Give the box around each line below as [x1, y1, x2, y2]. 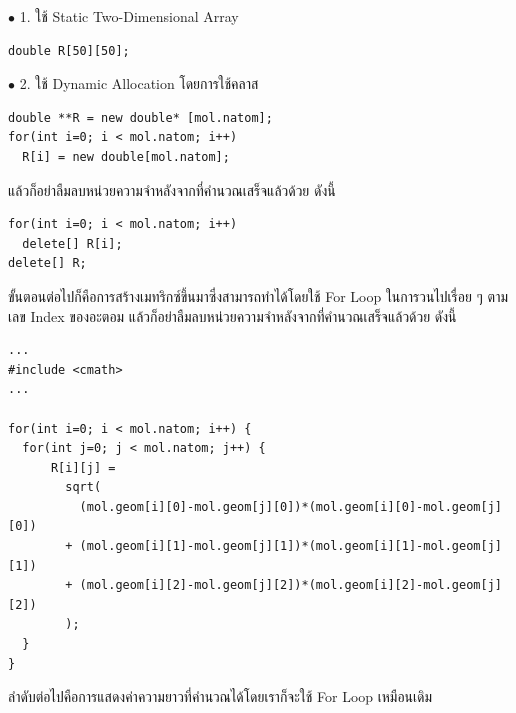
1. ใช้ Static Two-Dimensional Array [19, 6, 239, 26]
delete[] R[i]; [22, 236, 123, 251]
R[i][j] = [50, 460, 116, 475]
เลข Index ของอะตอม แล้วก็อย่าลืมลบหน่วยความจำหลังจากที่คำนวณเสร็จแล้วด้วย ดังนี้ [8, 305, 457, 326]
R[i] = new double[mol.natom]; [22, 149, 230, 164]
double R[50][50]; [8, 43, 130, 58]
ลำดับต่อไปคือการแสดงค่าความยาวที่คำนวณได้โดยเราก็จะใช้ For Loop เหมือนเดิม [8, 686, 433, 707]
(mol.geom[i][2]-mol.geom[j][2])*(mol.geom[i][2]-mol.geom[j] [79, 578, 502, 593]
